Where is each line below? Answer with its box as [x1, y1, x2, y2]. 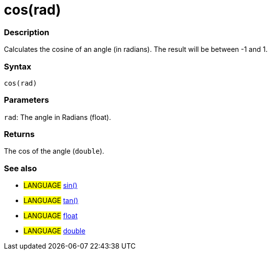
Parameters [4, 95, 49, 105]
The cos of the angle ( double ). [4, 147, 104, 156]
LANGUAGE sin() [24, 181, 77, 190]
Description [4, 27, 49, 37]
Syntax [4, 61, 31, 71]
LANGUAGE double [24, 227, 86, 235]
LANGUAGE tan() [24, 196, 78, 205]
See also [4, 163, 37, 173]
